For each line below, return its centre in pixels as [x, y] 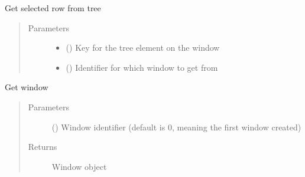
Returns [43, 147]
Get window [27, 87]
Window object [79, 166]
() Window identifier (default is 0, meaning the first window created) [176, 127]
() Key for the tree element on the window [143, 47]
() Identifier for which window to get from [142, 67]
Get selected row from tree [53, 8]
